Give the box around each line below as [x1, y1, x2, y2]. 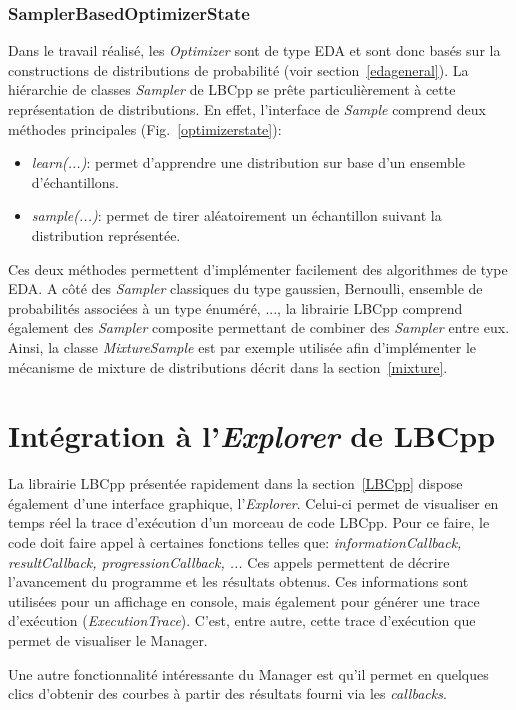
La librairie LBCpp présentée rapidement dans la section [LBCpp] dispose [8, 473, 463, 494]
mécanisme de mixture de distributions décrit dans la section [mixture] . [8, 356, 448, 377]
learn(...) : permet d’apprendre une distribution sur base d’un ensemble [31, 152, 465, 173]
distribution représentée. [31, 224, 181, 245]
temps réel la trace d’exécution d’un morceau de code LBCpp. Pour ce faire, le [8, 512, 490, 533]
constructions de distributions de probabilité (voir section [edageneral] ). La [8, 59, 469, 80]
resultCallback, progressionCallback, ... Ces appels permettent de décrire [8, 551, 450, 572]
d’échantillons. [31, 171, 120, 192]
